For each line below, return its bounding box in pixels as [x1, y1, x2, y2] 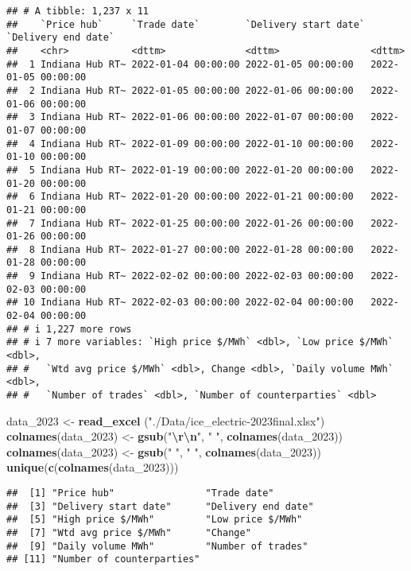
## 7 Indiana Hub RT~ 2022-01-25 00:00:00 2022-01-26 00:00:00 [6, 217, 354, 229]
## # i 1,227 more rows [6, 323, 132, 335]
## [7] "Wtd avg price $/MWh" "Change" [6, 527, 251, 539]
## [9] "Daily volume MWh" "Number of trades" [6, 540, 308, 552]
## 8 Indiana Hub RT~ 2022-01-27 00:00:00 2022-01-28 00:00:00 [6, 243, 354, 255]
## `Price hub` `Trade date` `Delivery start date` [6, 18, 366, 30]
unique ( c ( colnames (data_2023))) [6, 459, 179, 476]
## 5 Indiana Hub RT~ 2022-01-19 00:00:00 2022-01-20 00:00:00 [6, 164, 354, 176]
